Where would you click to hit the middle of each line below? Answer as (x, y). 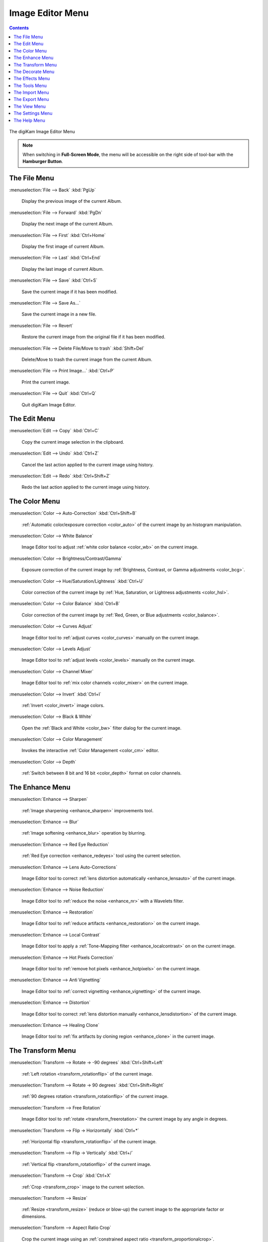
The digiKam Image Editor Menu (42, 132)
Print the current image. (46, 382)
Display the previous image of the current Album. (72, 201)
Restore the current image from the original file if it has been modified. (94, 337)
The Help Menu (30, 120)
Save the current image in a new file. (59, 314)
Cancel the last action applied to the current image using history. (88, 465)
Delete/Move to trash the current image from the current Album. (87, 359)
